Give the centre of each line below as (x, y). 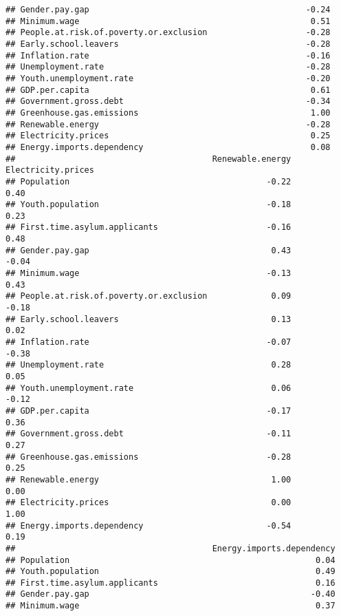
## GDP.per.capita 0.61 (168, 90)
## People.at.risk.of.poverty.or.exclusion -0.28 (168, 33)
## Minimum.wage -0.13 (148, 274)
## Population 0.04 (170, 560)
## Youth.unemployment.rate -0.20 (168, 78)
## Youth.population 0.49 (170, 572)
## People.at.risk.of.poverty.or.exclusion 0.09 (148, 296)
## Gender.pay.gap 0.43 (148, 250)
